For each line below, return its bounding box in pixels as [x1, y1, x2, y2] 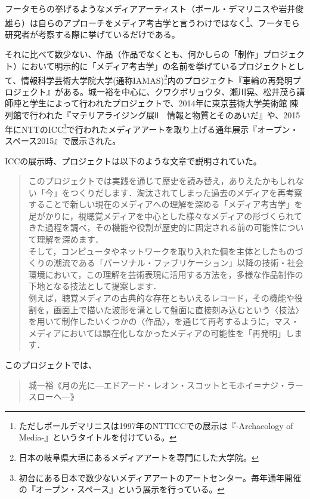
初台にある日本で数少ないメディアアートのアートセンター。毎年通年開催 [18, 471, 301, 483]
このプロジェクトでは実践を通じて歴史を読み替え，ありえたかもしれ [28, 175, 296, 187]
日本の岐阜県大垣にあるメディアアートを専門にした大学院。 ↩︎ [18, 451, 259, 463]
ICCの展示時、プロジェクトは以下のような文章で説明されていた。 [5, 154, 262, 167]
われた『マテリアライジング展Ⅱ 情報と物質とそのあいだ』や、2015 [38, 109, 300, 121]
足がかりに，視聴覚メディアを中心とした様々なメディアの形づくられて [28, 209, 302, 222]
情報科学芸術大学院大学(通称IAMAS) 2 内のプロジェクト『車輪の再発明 [21, 72, 293, 86]
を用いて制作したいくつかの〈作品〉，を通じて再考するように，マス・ [28, 315, 299, 327]
